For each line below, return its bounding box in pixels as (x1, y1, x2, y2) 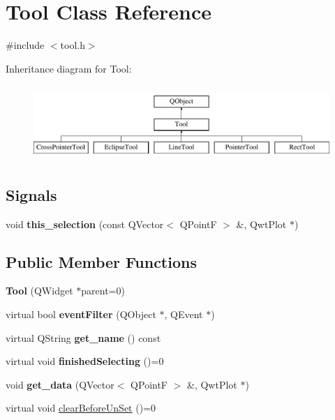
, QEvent (164, 307, 203, 322)
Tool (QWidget (6, 283, 73, 298)
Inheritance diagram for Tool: (6, 61, 132, 75)
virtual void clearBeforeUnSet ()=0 (6, 400, 156, 415)
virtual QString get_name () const (6, 330, 161, 345)
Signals (6, 183, 57, 205)
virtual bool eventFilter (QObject (6, 307, 156, 322)
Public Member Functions (6, 250, 197, 272)
